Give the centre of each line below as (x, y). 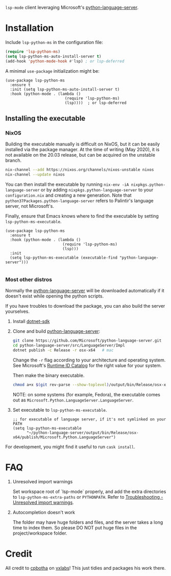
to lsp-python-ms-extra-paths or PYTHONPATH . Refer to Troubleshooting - (88, 497)
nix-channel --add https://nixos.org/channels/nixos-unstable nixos (80, 170)
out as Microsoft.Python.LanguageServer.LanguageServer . (73, 400)
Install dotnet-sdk (31, 322)
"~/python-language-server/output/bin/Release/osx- (82, 433)
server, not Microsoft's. (30, 206)
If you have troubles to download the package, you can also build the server (85, 306)
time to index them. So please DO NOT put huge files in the (75, 527)
